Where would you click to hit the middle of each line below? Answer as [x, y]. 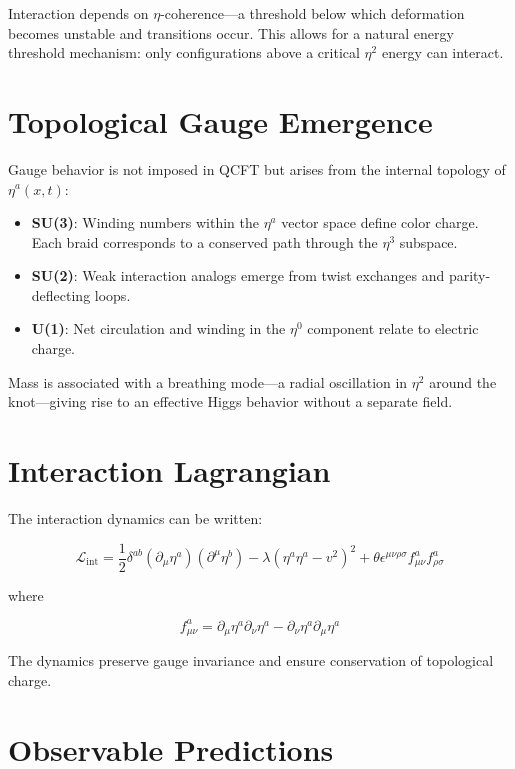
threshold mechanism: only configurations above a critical [184, 52]
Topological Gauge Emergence [220, 120]
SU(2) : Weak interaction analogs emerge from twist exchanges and [238, 275]
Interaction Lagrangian [169, 470]
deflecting [61, 294]
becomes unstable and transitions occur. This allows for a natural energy [231, 32]
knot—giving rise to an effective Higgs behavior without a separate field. [230, 401]
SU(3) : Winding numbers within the [145, 222]
